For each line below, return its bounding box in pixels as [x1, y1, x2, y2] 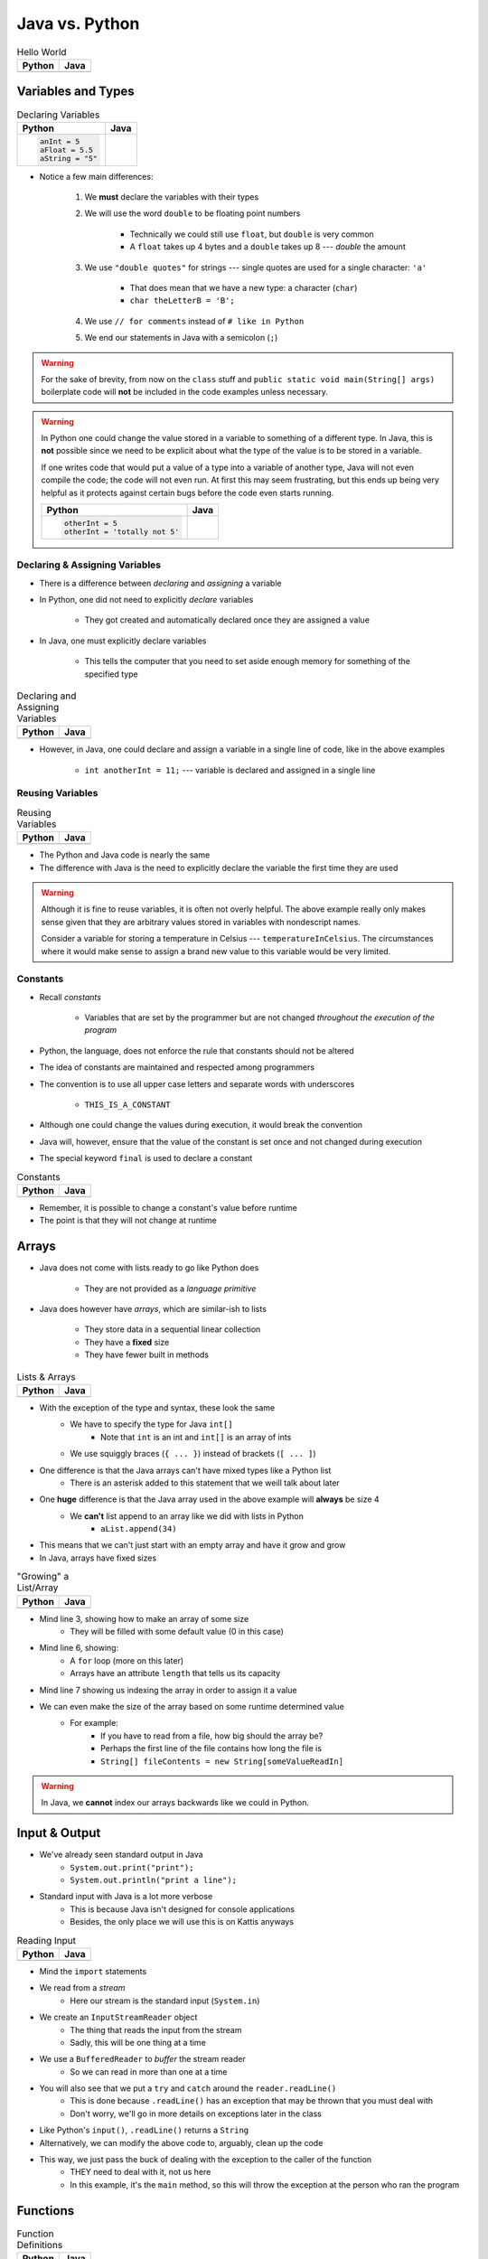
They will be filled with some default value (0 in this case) [70, 1626, 284, 1637]
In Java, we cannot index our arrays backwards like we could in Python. [41, 1797, 309, 1808]
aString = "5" [39, 154, 99, 163]
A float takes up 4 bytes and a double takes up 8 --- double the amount [129, 241, 406, 252]
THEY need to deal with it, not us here [70, 2167, 211, 2178]
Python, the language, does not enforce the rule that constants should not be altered [39, 1045, 354, 1056]
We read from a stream [39, 1982, 126, 1993]
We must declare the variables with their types [84, 191, 259, 202]
